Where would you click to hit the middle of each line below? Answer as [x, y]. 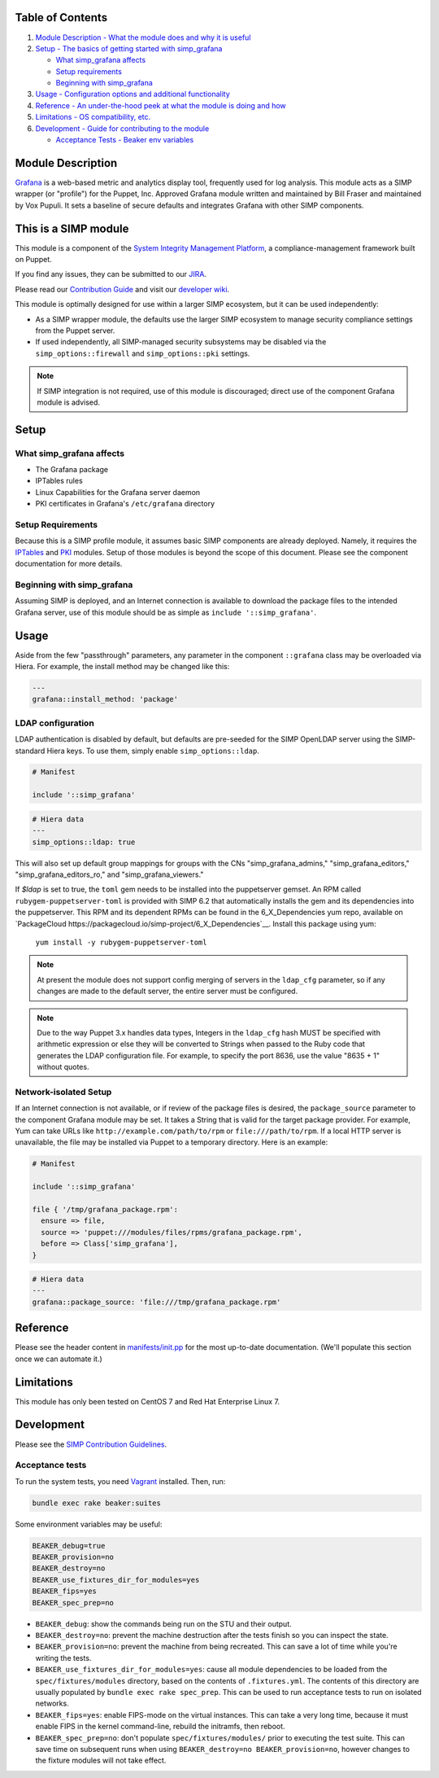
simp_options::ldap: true [84, 842]
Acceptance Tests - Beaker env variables [125, 140]
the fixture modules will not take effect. [101, 1760]
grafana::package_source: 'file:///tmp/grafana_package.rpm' [156, 1302]
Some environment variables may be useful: [89, 1524]
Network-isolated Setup [63, 1092]
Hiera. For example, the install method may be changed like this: [122, 666]
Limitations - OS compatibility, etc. [93, 117]
